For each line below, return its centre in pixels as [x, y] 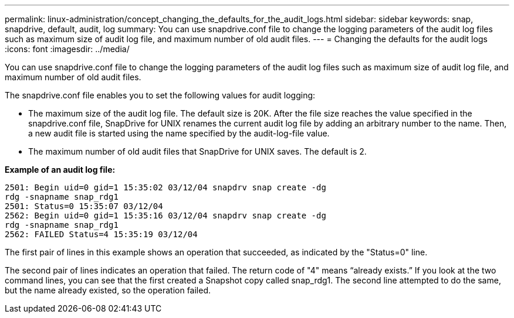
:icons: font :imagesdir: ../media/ [67, 49]
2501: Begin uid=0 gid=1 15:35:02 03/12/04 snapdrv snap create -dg [165, 187]
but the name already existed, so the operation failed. [108, 290]
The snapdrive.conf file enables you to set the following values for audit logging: [160, 95]
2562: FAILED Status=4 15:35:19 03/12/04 [101, 234]
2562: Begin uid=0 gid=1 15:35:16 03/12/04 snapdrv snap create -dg [165, 216]
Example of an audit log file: [60, 170]
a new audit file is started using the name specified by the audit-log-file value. [179, 133]
